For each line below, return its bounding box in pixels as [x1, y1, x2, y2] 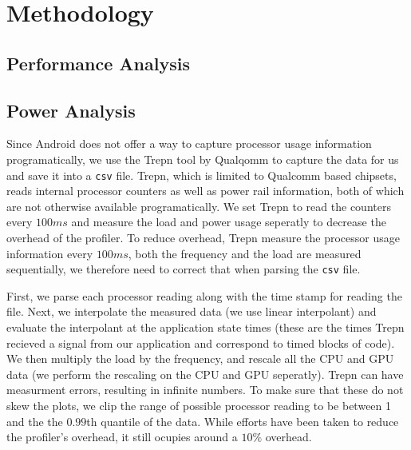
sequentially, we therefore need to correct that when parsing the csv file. [6, 261, 361, 277]
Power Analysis [6, 98, 136, 122]
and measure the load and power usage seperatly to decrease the [71, 213, 386, 230]
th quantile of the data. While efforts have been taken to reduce [86, 412, 399, 429]
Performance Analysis [6, 50, 190, 75]
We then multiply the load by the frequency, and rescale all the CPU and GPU [6, 350, 394, 367]
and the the [6, 412, 63, 429]
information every [6, 245, 93, 261]
